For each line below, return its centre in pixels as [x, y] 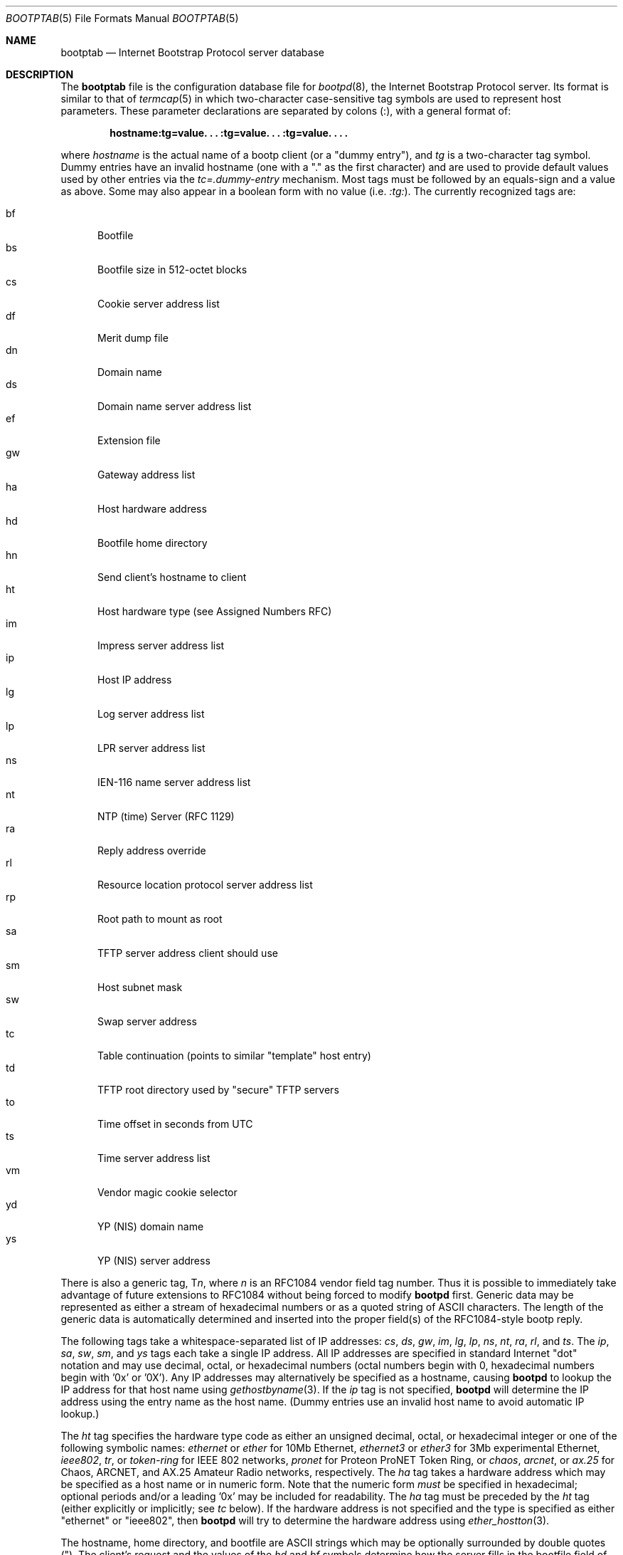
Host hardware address [152, 509]
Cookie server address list [159, 304]
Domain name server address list [175, 406]
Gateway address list [147, 475]
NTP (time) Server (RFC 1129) [166, 816]
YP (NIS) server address [154, 1261]
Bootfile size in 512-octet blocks [172, 269]
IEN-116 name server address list [174, 782]
